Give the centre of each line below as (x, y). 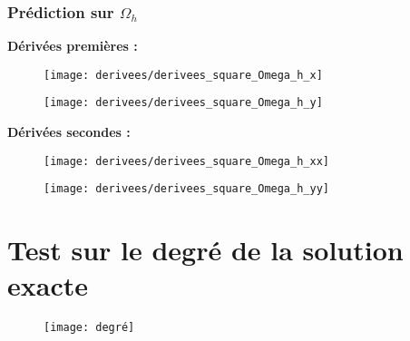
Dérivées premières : (73, 46)
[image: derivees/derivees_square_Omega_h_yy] (186, 189)
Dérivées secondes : (69, 132)
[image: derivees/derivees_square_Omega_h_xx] (186, 161)
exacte (48, 285)
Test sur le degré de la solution (205, 250)
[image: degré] (89, 328)
